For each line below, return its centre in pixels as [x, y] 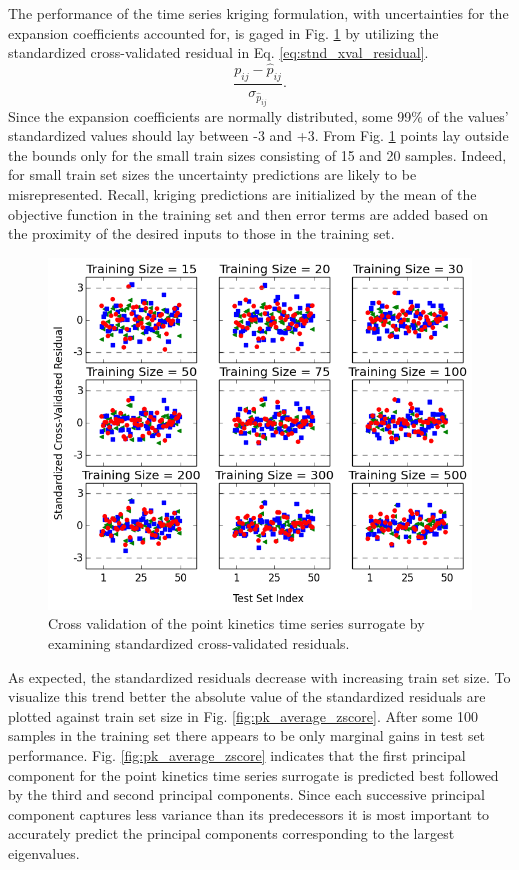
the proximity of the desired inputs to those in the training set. [201, 233]
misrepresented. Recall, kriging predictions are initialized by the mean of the [242, 193]
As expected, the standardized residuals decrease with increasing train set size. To [259, 676]
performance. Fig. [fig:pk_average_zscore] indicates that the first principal [237, 755]
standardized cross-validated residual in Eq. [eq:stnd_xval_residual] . [218, 52]
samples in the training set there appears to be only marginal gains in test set [247, 735]
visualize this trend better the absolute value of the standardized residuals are [247, 696]
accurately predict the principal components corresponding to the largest [231, 833]
